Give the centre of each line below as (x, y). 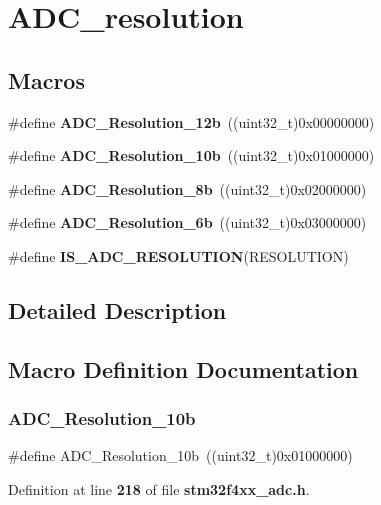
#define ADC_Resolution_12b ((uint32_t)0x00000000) (191, 121)
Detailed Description (117, 309)
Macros (46, 79)
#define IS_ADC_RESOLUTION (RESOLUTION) (178, 255)
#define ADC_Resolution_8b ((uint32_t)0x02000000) (187, 188)
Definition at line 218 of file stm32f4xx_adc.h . (159, 488)
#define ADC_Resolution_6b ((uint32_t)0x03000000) (187, 222)
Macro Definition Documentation (183, 368)
